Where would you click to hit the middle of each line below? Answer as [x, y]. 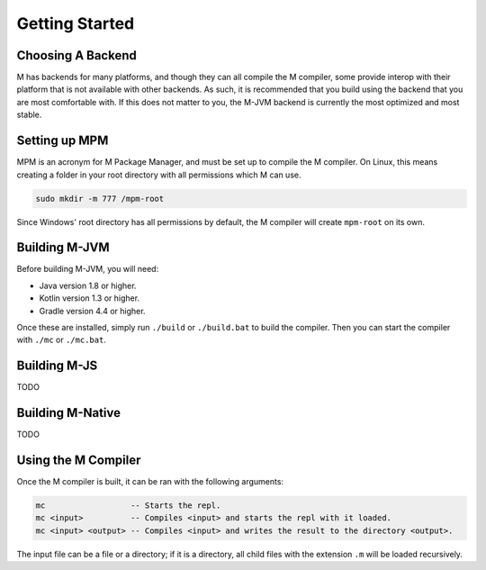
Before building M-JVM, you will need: [88, 269]
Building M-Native [69, 413]
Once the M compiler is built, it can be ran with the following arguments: [150, 482]
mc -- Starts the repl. [128, 506]
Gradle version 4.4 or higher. [92, 311]
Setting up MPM [63, 141]
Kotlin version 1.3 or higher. [89, 298]
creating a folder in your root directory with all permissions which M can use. [159, 175]
